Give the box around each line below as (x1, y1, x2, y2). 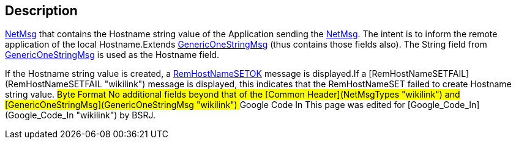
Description (5, 3, 78, 18)
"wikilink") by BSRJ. (76, 110, 156, 121)
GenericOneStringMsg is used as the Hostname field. (5, 49, 219, 60)
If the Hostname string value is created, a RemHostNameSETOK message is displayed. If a (5, 68, 367, 79)
